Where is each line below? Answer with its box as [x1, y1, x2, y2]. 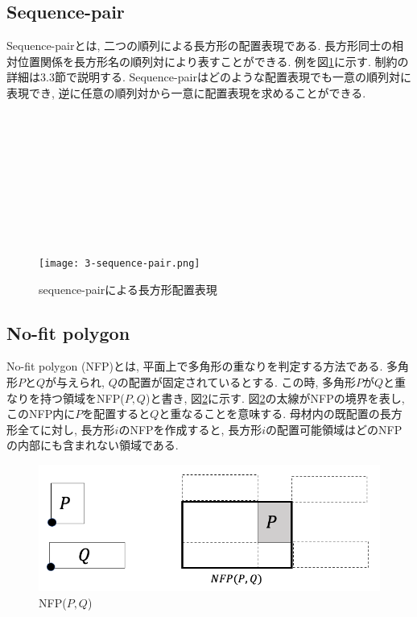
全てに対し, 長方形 [17, 420, 115, 437]
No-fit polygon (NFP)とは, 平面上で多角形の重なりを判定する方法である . [6, 358, 383, 375]
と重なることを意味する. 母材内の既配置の [159, 405, 380, 422]
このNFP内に [6, 405, 76, 422]
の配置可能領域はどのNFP [265, 420, 403, 437]
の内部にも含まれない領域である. [6, 437, 179, 453]
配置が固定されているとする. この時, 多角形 [128, 373, 356, 390]
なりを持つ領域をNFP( [6, 389, 125, 406]
